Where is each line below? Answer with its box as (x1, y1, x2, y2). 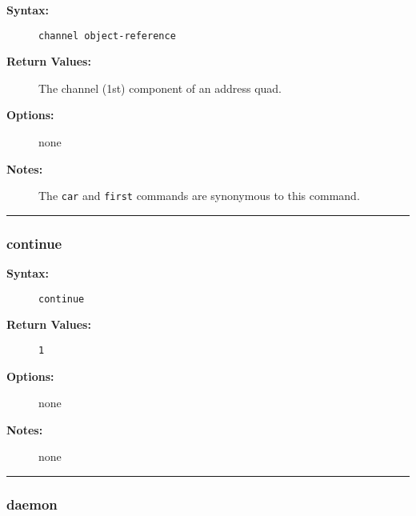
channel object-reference (38, 30, 176, 42)
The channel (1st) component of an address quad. (38, 79, 282, 96)
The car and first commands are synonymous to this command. (38, 187, 360, 204)
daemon (6, 494, 58, 514)
